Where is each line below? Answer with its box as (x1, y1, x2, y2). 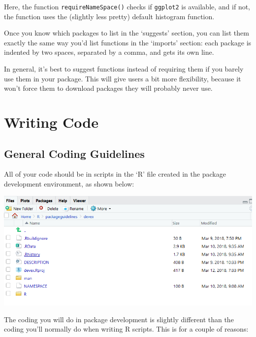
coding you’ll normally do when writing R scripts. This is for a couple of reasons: (4, 324, 249, 334)
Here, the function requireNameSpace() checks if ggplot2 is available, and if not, (4, 1, 251, 11)
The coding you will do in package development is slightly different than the (4, 314, 234, 324)
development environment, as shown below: (4, 178, 134, 188)
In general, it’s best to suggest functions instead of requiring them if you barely (4, 64, 244, 74)
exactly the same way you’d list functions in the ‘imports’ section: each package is (4, 37, 252, 47)
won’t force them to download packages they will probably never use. (4, 83, 213, 93)
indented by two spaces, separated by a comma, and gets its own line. (4, 47, 214, 57)
